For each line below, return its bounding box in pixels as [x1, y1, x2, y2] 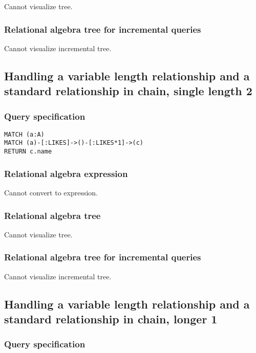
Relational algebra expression [4, 167, 128, 180]
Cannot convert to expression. [4, 187, 98, 197]
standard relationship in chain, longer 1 [4, 311, 218, 326]
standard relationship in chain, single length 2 [4, 83, 252, 99]
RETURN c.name [4, 148, 52, 156]
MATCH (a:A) [4, 130, 45, 138]
